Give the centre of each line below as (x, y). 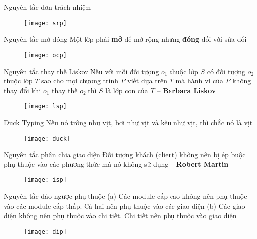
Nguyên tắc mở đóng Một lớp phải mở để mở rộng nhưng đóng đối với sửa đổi (125, 39)
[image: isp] (45, 180)
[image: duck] (47, 138)
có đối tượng (226, 71)
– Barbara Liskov (186, 90)
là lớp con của (127, 90)
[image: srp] (45, 23)
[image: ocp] (45, 55)
